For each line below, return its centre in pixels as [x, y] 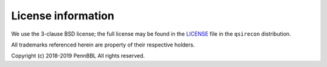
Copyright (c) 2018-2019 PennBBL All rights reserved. [78, 56]
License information [63, 16]
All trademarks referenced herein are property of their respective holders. [103, 45]
